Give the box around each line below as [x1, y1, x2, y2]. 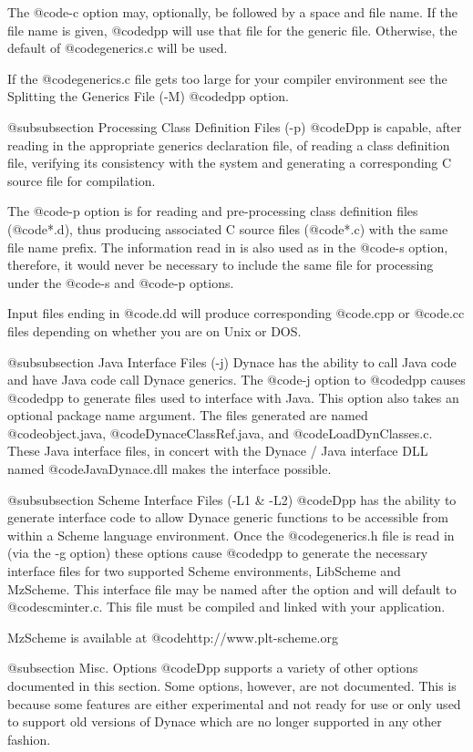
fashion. [7, 729, 51, 748]
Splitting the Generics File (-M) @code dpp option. [7, 87, 289, 106]
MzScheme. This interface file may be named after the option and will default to [7, 579, 457, 598]
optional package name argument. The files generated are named [7, 406, 368, 425]
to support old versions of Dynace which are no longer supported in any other [7, 712, 442, 731]
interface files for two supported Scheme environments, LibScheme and [7, 561, 401, 581]
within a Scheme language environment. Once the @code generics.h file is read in [7, 525, 455, 544]
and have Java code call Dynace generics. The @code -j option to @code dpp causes [7, 370, 466, 389]
